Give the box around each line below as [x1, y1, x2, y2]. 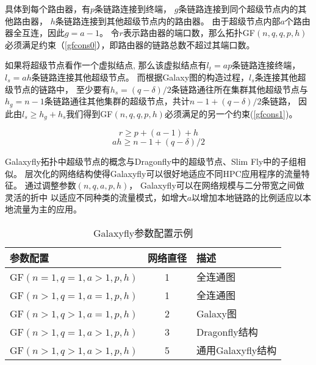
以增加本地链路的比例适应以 [192, 190, 303, 203]
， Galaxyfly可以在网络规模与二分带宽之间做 [129, 179, 304, 192]
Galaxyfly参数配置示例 [93, 226, 193, 240]
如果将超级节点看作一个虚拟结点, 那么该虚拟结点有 [5, 59, 207, 71]
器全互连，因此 [5, 26, 65, 39]
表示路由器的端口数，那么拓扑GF [123, 26, 256, 39]
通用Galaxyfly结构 [196, 343, 277, 358]
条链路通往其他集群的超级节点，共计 [44, 95, 190, 107]
